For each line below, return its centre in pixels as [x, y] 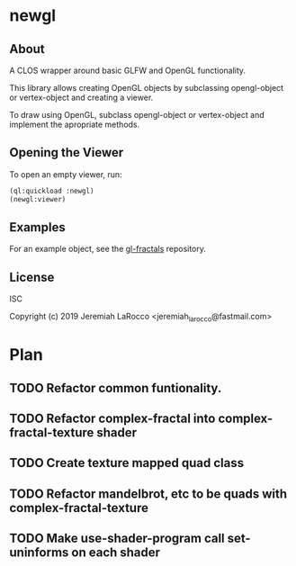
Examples [37, 227]
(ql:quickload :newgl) [52, 191]
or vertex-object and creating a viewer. [81, 97]
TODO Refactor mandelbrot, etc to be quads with [148, 494]
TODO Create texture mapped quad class [127, 463]
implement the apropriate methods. [75, 124]
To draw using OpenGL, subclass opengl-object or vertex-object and [137, 115]
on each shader [116, 553]
